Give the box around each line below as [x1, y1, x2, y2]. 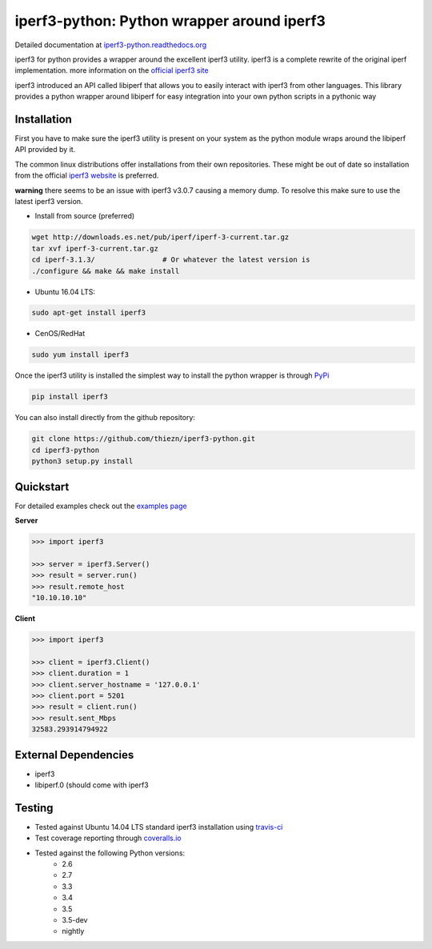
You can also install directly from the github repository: [14, 413, 196, 422]
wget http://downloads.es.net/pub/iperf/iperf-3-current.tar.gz [31, 233, 290, 242]
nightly [62, 927, 85, 936]
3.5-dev [62, 915, 88, 925]
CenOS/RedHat [34, 329, 86, 338]
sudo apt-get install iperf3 [31, 308, 146, 318]
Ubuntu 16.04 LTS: [34, 286, 96, 296]
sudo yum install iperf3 [31, 350, 130, 359]
